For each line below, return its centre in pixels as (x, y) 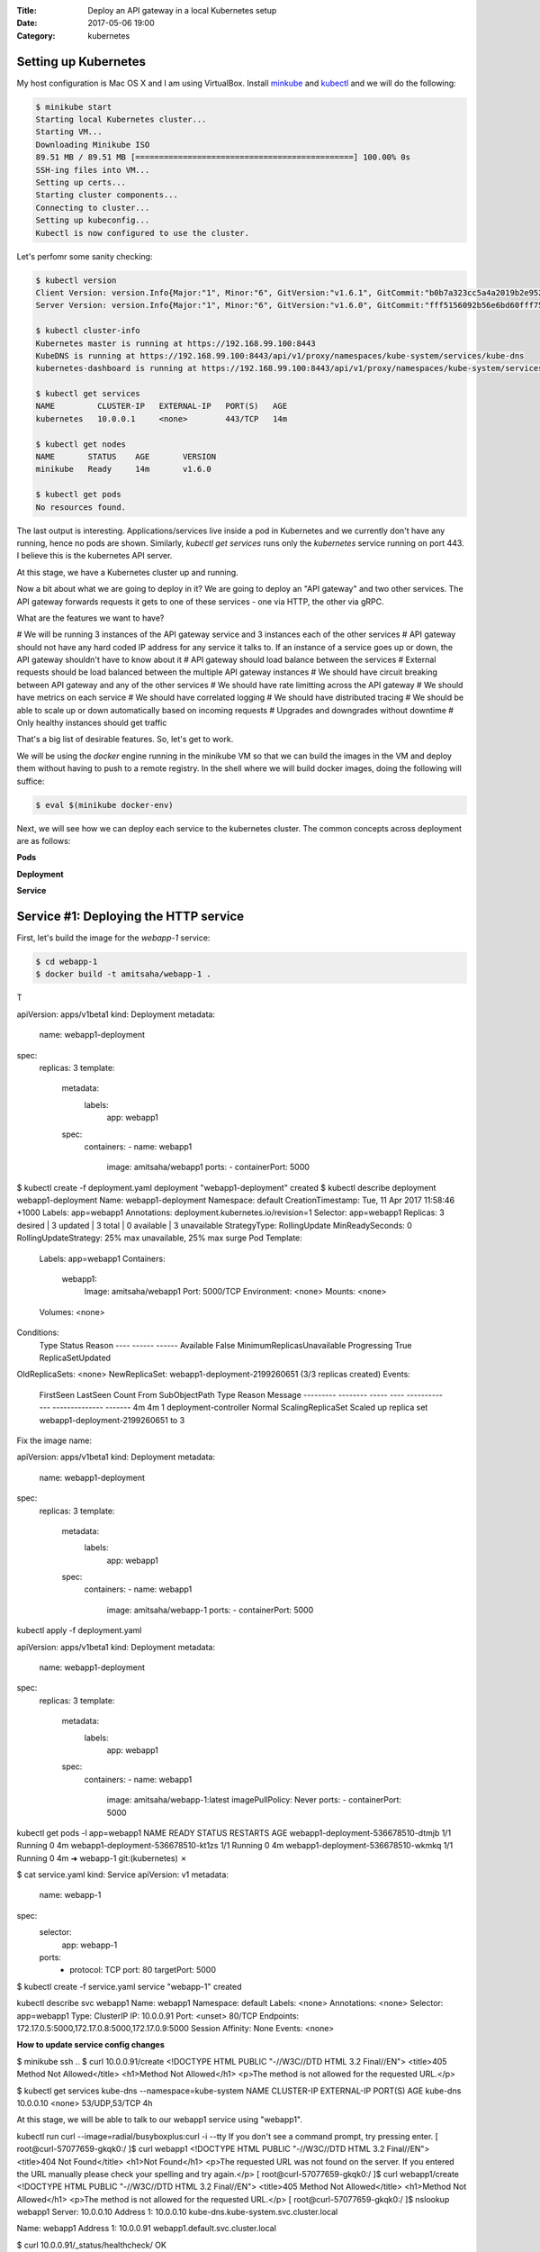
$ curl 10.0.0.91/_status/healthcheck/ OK (91, 2245)
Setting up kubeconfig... (93, 220)
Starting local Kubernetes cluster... (121, 120)
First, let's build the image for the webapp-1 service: (113, 938)
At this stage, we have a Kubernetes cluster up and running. (127, 572)
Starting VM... (69, 132)
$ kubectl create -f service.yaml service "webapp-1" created (129, 1986)
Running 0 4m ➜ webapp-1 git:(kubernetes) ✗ (102, 1858)
